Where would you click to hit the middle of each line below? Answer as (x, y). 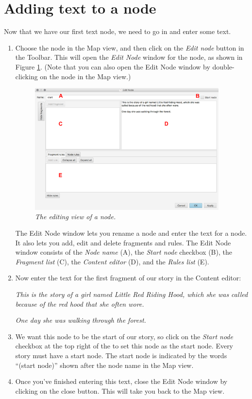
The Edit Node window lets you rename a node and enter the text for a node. (131, 233)
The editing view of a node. (75, 217)
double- (223, 66)
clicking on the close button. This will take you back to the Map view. (120, 390)
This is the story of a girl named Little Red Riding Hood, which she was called (132, 294)
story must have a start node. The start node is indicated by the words (121, 355)
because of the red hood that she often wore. (80, 304)
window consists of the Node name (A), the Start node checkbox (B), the (124, 252)
